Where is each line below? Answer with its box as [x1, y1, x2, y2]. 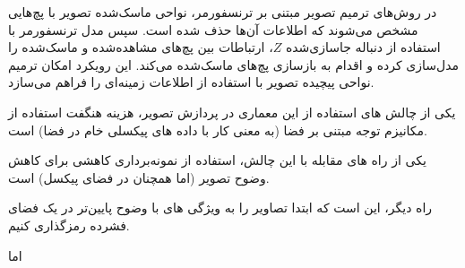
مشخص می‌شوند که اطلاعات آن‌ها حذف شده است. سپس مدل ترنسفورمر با [8, 20, 418, 39]
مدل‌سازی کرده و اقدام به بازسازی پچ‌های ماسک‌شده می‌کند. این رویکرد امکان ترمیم [8, 55, 460, 73]
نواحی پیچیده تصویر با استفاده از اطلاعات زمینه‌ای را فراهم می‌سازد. [8, 73, 375, 91]
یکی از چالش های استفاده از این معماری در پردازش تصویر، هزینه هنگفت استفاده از [8, 102, 456, 121]
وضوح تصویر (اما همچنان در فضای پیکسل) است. [8, 168, 270, 186]
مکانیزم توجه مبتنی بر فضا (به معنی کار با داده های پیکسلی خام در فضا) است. [8, 120, 427, 139]
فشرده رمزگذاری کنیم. [8, 215, 130, 234]
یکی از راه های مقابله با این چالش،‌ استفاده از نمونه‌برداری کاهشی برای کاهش [8, 151, 426, 169]
